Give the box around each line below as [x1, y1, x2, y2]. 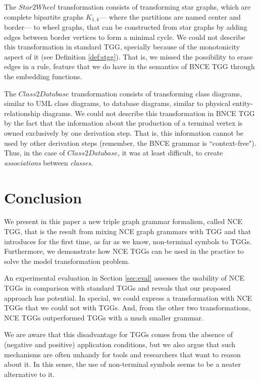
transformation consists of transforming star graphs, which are [58, 2, 251, 12]
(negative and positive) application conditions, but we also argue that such [4, 339, 236, 350]
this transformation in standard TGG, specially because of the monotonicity [4, 41, 240, 52]
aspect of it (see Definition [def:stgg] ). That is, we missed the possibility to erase [4, 51, 253, 62]
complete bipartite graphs [4, 11, 84, 22]
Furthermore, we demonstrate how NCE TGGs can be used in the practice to [4, 246, 244, 256]
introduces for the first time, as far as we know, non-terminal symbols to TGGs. [4, 236, 252, 246]
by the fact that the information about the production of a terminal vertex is [4, 118, 243, 128]
